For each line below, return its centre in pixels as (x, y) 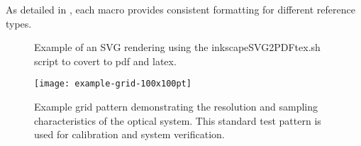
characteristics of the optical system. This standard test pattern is (178, 120)
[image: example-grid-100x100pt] (113, 84)
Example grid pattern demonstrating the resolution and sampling (176, 107)
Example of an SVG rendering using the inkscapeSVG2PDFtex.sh (177, 47)
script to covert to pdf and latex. (105, 61)
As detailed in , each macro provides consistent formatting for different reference (180, 9)
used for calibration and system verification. (129, 134)
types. (19, 23)
